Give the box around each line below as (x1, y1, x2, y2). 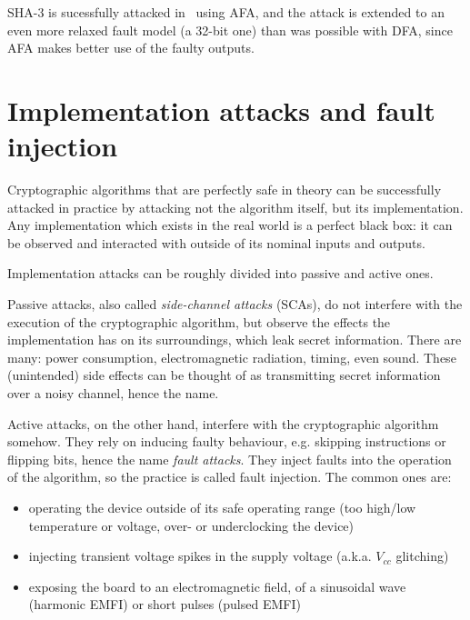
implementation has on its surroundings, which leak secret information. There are (7, 330, 462, 349)
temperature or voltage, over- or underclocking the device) (28, 515, 355, 535)
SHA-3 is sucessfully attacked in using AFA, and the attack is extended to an (7, 3, 445, 21)
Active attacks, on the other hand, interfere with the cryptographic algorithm (7, 414, 439, 433)
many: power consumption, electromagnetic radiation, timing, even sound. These (7, 347, 456, 366)
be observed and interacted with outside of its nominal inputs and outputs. (7, 233, 425, 252)
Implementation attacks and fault (7, 91, 435, 128)
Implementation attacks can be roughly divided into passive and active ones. (7, 264, 434, 283)
